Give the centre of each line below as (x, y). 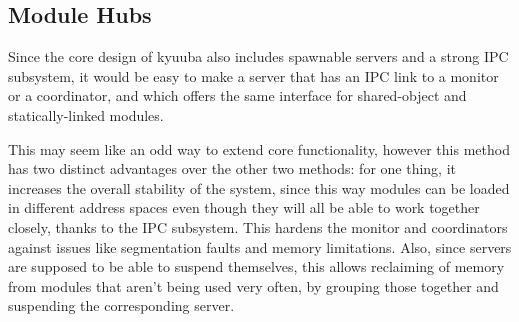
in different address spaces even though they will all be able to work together (244, 207)
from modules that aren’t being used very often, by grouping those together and (253, 285)
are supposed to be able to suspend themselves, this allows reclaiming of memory (256, 266)
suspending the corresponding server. (121, 305)
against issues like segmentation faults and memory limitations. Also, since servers (260, 246)
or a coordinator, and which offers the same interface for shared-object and (237, 95)
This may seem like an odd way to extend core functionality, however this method (259, 148)
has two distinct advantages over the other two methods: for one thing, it (232, 168)
